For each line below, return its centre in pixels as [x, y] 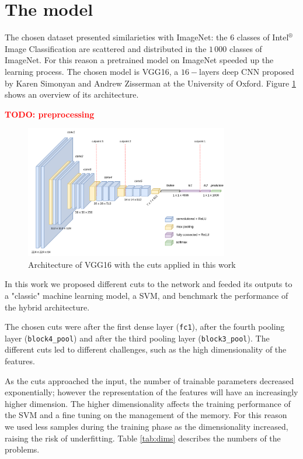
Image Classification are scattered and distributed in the [106, 48]
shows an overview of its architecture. [72, 94]
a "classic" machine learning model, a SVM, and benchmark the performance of [147, 295]
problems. [22, 449]
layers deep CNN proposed [247, 71]
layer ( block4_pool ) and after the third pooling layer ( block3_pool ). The [137, 338]
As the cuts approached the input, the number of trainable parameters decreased [149, 380]
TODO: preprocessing [50, 114]
